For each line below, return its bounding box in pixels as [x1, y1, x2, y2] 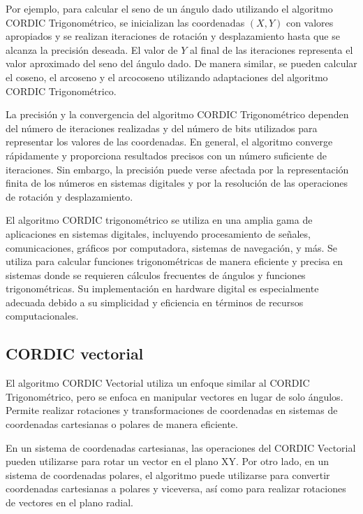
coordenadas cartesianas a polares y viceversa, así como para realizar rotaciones [6, 481, 346, 496]
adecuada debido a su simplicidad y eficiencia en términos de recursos [6, 294, 304, 309]
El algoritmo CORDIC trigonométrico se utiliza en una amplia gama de [6, 213, 313, 227]
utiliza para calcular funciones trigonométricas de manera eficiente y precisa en [6, 254, 343, 269]
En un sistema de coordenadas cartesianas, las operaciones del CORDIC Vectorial [6, 440, 356, 455]
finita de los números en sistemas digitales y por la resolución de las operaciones [6, 176, 348, 190]
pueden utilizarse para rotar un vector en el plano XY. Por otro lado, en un [6, 454, 329, 469]
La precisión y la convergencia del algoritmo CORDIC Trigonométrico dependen [6, 107, 349, 122]
